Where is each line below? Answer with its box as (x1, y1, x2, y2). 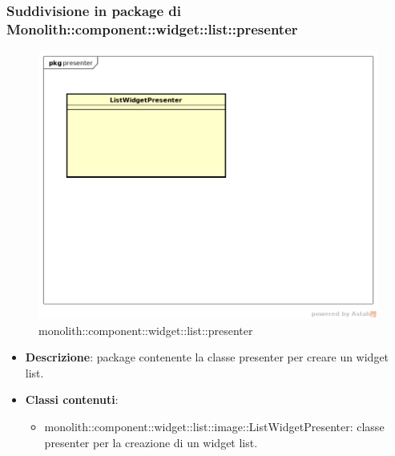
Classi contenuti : (25, 391, 119, 408)
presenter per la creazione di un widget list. (44, 434, 258, 450)
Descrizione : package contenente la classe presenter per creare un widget (25, 349, 389, 365)
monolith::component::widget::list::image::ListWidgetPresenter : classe (44, 418, 385, 434)
